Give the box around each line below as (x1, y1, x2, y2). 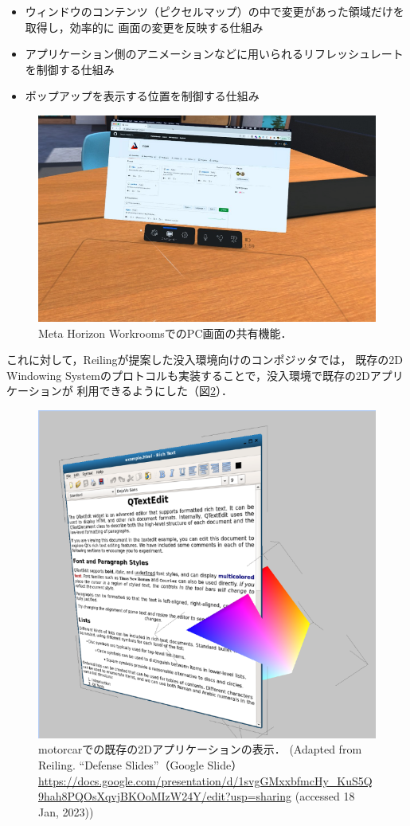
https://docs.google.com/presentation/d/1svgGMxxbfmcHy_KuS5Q (38, 772, 373, 789)
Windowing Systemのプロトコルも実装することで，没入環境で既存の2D (6, 366, 370, 383)
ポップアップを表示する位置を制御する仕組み (25, 88, 260, 104)
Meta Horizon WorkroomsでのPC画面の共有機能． (38, 324, 292, 341)
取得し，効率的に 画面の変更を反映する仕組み (25, 18, 264, 35)
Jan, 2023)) (38, 803, 94, 820)
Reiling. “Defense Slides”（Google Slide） (38, 756, 243, 773)
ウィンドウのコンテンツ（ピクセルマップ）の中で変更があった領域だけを (25, 3, 404, 19)
